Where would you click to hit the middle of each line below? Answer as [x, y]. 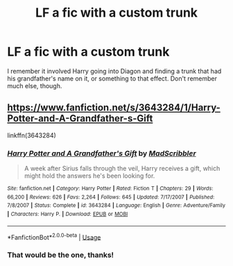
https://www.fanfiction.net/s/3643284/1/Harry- [114, 108]
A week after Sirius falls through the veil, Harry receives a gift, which [122, 169]
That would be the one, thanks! [61, 255]
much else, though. [35, 85]
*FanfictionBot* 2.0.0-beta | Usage [54, 236]
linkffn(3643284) [32, 135]
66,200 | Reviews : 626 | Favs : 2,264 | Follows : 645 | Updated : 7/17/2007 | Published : [111, 197]
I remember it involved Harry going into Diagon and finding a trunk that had [114, 71]
